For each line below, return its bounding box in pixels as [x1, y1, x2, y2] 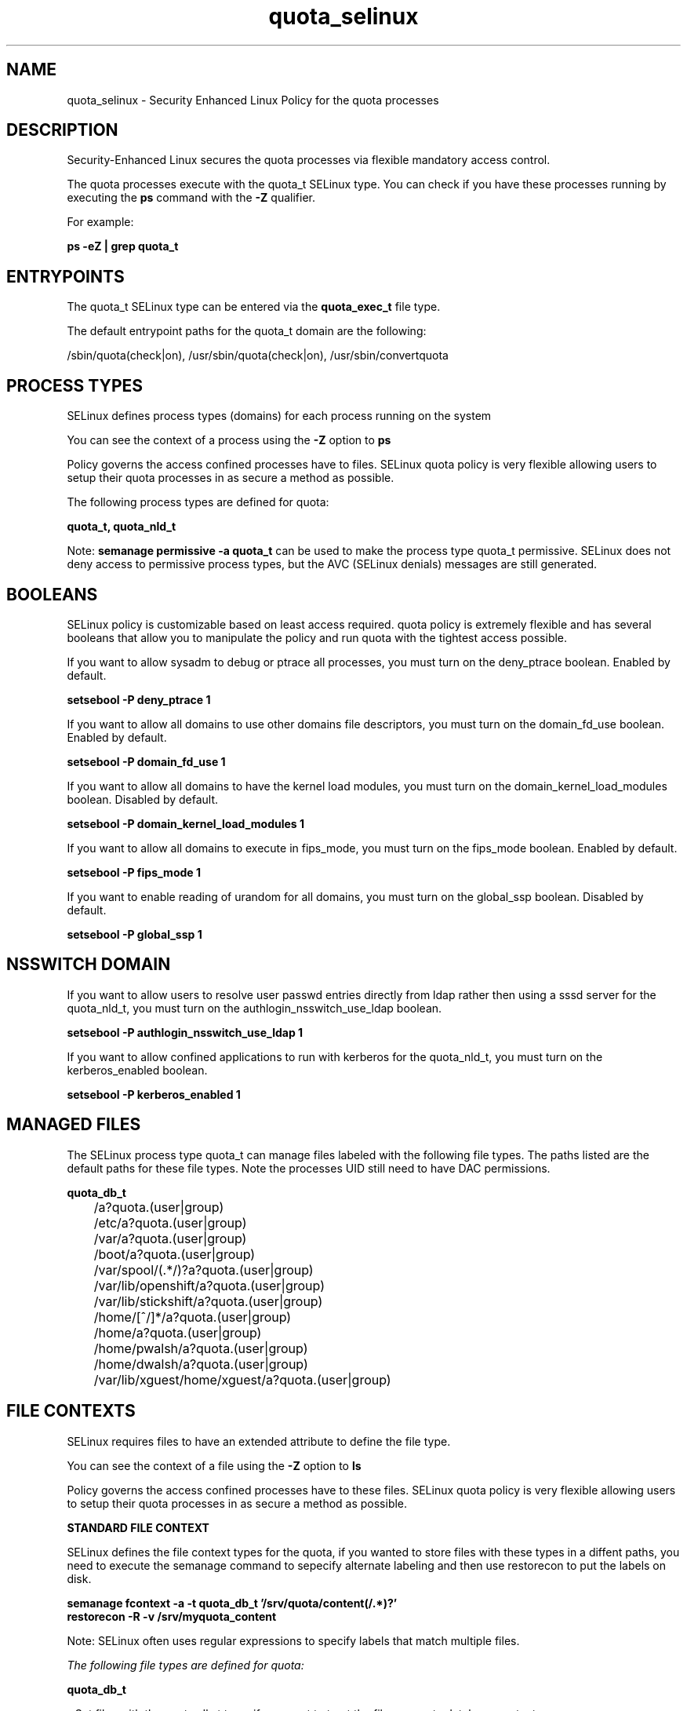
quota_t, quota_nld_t [67, 520, 176, 534]
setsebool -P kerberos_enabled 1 [67, 1087, 241, 1101]
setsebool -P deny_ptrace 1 [67, 692, 211, 706]
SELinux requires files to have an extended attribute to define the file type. [67, 1434, 451, 1448]
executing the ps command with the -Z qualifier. [67, 191, 315, 205]
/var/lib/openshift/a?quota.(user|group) [93, 1277, 325, 1293]
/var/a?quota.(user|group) [93, 1230, 247, 1246]
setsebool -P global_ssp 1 [67, 927, 202, 941]
